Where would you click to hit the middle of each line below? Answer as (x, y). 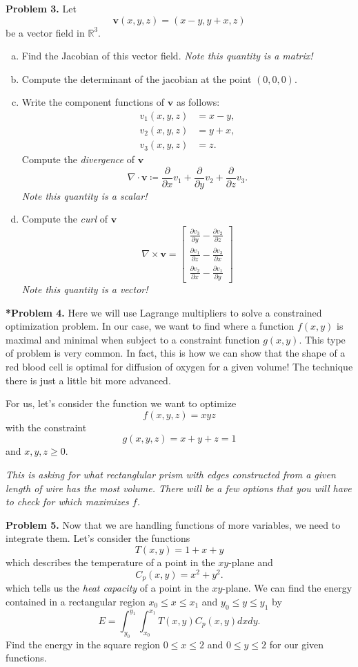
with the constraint (46, 427)
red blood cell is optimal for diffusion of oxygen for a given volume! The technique (179, 367)
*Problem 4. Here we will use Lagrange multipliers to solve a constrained (164, 312)
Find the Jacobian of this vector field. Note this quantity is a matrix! (167, 56)
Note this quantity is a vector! (85, 289)
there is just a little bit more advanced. (88, 380)
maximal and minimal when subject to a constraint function (133, 339)
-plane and (251, 562)
